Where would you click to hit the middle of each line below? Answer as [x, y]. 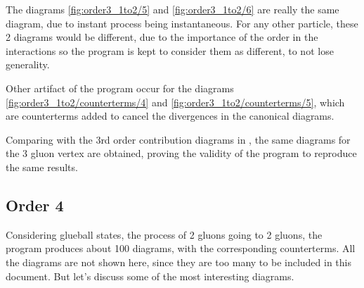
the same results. [42, 167]
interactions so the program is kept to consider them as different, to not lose [170, 50]
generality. [28, 64]
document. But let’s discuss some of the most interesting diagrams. [150, 276]
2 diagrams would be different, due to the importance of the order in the [162, 37]
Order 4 [35, 205]
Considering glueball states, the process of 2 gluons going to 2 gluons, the [164, 234]
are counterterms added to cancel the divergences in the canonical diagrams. [170, 116]
